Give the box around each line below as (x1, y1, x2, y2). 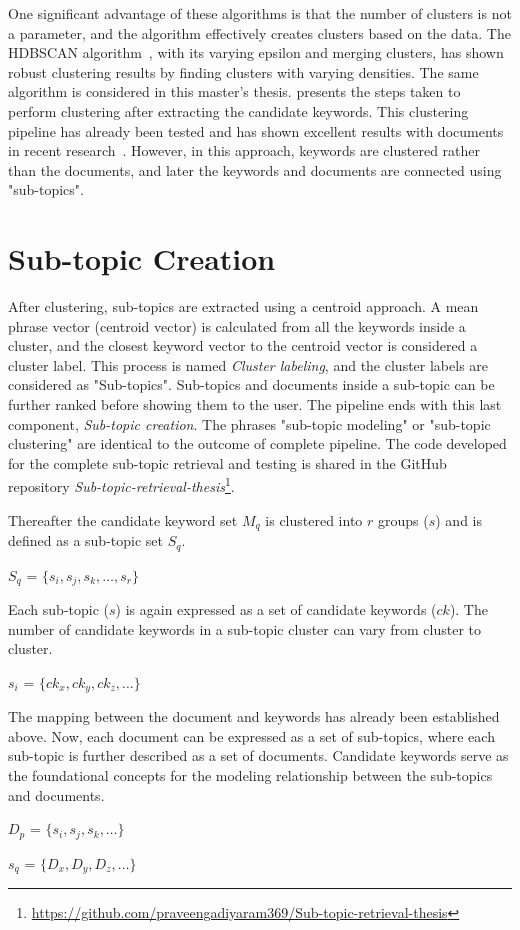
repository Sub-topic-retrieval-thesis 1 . (8, 473, 235, 497)
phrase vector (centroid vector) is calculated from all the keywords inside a (8, 315, 466, 336)
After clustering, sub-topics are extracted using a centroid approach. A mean (8, 296, 479, 317)
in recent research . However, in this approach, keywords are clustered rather (8, 140, 481, 161)
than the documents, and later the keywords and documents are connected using (8, 159, 502, 180)
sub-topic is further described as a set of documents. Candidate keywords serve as (8, 745, 509, 766)
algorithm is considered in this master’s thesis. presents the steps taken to (8, 81, 461, 102)
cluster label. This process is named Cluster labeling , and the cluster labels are (8, 354, 489, 375)
